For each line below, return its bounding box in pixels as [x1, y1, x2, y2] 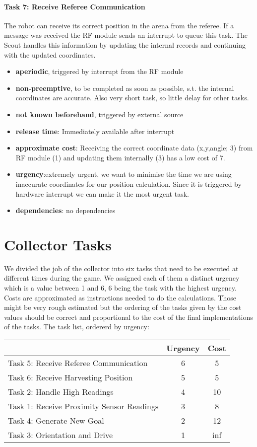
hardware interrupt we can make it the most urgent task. [15, 188, 189, 199]
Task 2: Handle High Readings [8, 385, 114, 397]
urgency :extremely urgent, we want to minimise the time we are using [15, 169, 232, 179]
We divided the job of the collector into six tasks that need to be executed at [4, 263, 239, 273]
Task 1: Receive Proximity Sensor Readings [8, 400, 159, 412]
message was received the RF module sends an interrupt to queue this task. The [4, 30, 248, 40]
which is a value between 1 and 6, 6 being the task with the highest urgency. [4, 283, 237, 293]
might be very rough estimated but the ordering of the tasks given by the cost [4, 302, 242, 312]
